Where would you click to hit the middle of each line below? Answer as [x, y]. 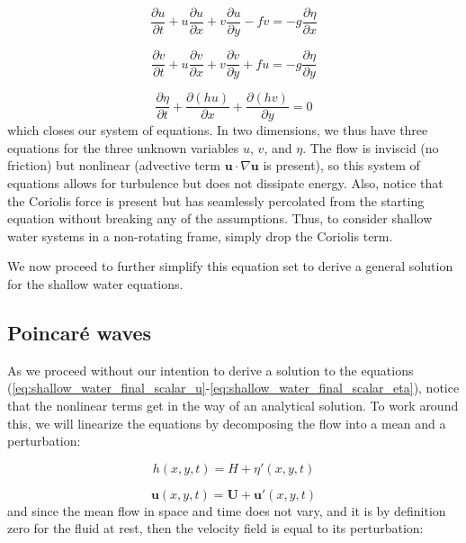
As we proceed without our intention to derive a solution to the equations [211, 370]
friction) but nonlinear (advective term [114, 165]
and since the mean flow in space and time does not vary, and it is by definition [227, 510]
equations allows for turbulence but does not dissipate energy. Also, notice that [225, 182]
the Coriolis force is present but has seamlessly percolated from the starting [216, 200]
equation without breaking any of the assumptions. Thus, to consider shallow [220, 218]
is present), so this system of [341, 165]
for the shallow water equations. [95, 283]
